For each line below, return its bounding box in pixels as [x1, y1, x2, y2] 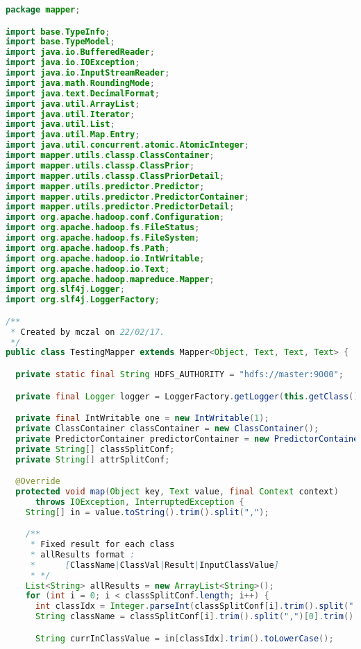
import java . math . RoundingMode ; [6, 78, 155, 88]
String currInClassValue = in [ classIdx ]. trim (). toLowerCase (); [35, 633, 334, 643]
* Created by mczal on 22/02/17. [10, 327, 165, 337]
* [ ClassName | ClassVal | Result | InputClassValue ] [30, 560, 279, 570]
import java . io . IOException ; [6, 58, 140, 68]
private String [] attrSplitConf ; [15, 454, 170, 465]
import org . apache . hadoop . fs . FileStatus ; [6, 223, 200, 233]
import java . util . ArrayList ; [6, 98, 140, 109]
